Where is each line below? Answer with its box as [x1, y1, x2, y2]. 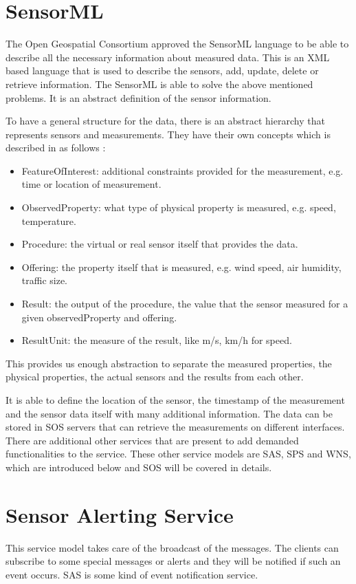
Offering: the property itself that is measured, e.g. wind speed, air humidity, [21, 259, 342, 274]
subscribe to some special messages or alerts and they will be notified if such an [5, 554, 341, 568]
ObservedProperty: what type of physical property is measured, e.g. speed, [21, 200, 336, 215]
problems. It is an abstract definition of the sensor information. [5, 90, 271, 105]
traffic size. [21, 273, 68, 288]
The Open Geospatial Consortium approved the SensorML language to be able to [5, 36, 349, 51]
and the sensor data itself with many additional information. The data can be [5, 406, 333, 420]
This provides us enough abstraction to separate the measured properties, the [5, 356, 332, 370]
